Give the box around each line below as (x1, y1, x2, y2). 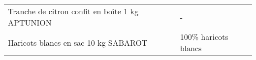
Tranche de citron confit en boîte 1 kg (8, 5, 138, 17)
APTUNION (8, 17, 52, 28)
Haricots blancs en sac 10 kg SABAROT (8, 36, 148, 48)
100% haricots (180, 31, 228, 42)
